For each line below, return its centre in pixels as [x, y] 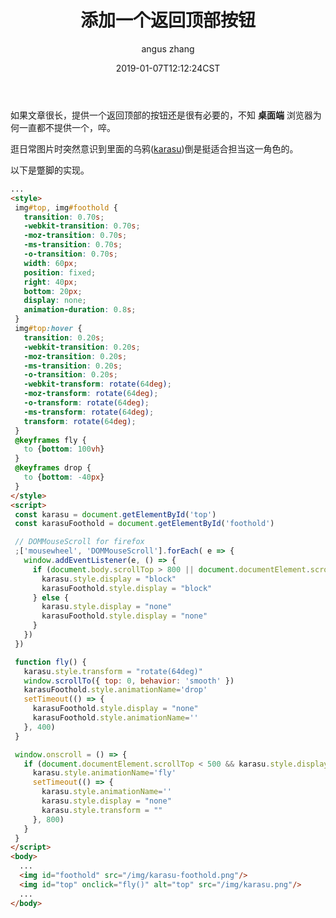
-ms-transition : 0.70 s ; [73, 245]
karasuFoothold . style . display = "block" [127, 588]
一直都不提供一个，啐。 [67, 127]
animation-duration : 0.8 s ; [80, 310]
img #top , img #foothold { [66, 207]
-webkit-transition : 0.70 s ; [82, 226]
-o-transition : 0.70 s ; [70, 254]
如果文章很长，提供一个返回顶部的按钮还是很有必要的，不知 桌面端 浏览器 [161, 115]
